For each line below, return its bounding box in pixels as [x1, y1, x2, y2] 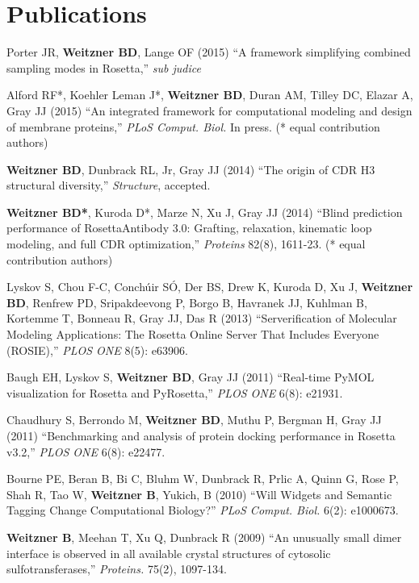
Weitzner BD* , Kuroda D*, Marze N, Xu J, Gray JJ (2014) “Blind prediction [6, 203, 403, 220]
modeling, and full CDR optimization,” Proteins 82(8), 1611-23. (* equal [6, 235, 366, 252]
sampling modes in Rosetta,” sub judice [6, 59, 201, 76]
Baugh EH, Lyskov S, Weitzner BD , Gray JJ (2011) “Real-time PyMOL [6, 369, 375, 385]
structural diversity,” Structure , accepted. [6, 177, 211, 194]
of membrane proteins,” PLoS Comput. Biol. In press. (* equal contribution [6, 118, 380, 135]
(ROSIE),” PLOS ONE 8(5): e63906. [6, 341, 188, 358]
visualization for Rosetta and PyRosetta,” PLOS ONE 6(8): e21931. [6, 384, 343, 401]
